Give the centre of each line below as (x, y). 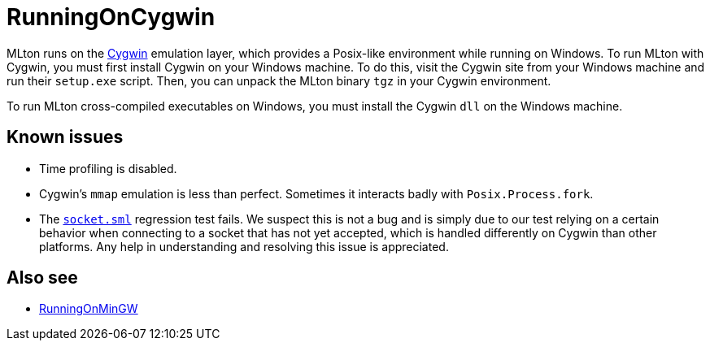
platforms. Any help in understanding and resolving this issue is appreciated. (244, 246)
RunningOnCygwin (111, 17)
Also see (42, 278)
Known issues (65, 137)
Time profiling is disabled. (108, 168)
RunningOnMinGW (89, 309)
